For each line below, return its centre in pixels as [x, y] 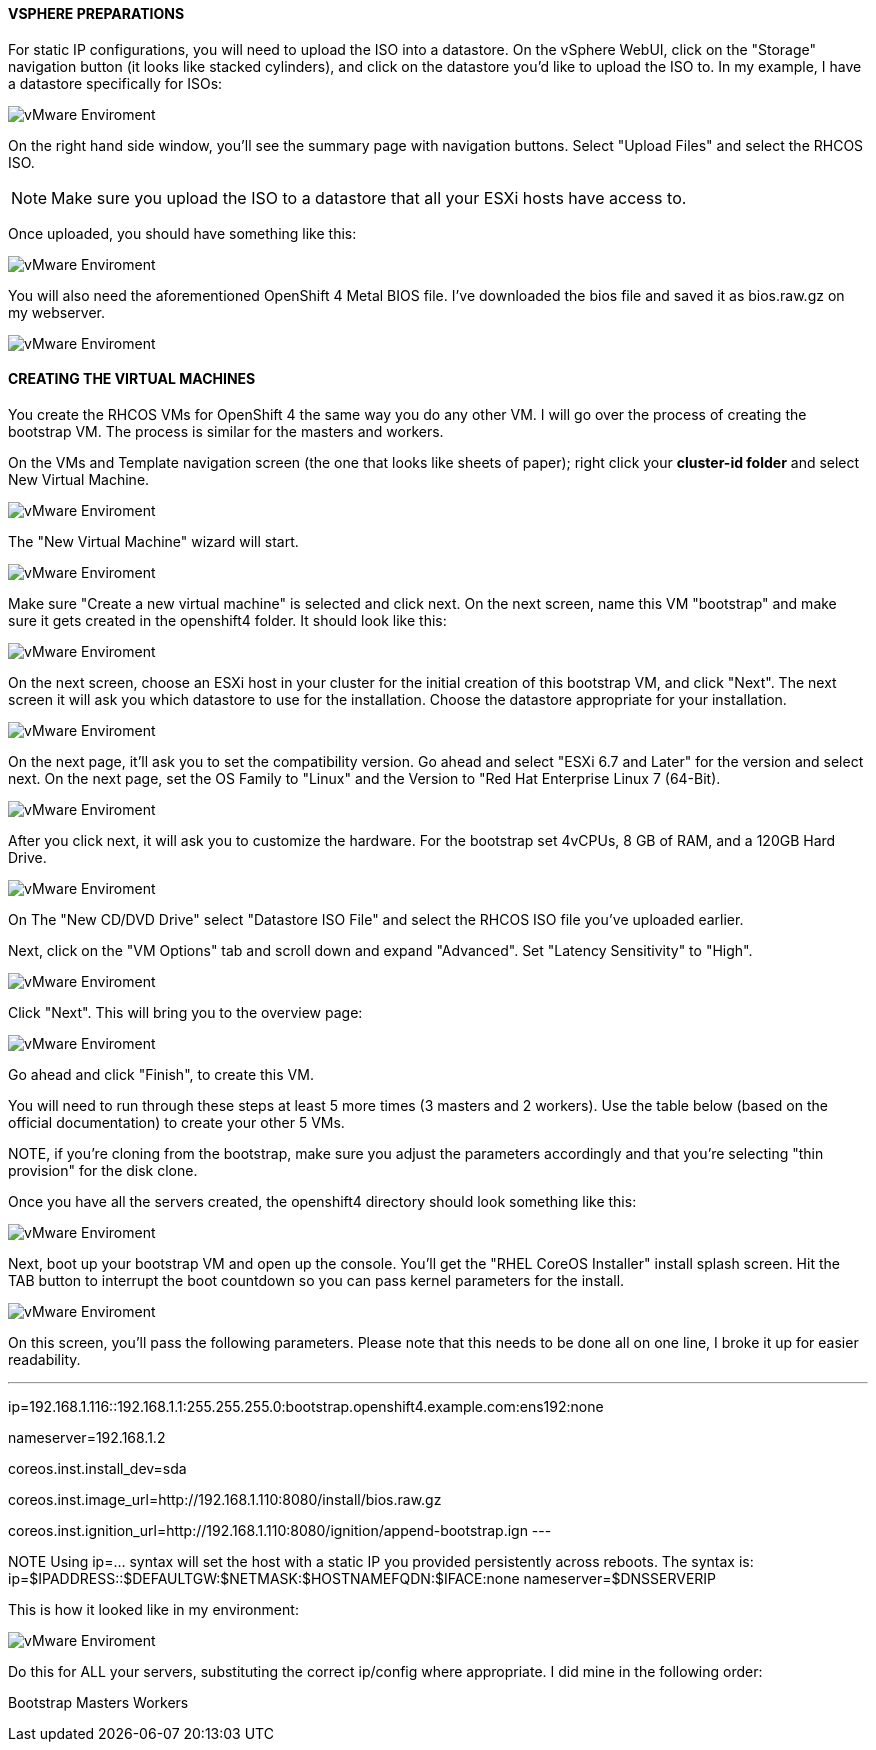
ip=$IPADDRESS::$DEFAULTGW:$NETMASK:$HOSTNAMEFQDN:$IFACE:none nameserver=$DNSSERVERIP [362, 1578]
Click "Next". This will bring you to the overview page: [185, 1012]
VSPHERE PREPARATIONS [96, 13]
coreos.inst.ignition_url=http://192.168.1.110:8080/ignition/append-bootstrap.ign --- [280, 1530]
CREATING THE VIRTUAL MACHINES [132, 379]
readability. [44, 1359]
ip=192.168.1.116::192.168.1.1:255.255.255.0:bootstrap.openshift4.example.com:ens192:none [306, 1406]
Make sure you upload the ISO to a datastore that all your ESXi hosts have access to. [369, 197]
